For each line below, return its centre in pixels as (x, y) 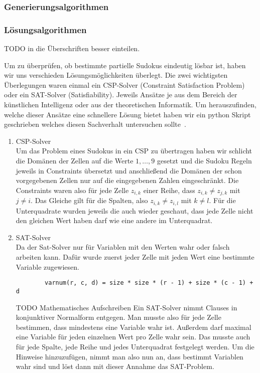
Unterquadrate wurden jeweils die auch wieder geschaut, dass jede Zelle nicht (135, 210)
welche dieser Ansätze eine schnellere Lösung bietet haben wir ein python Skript (127, 114)
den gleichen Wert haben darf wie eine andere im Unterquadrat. (114, 220)
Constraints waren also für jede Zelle (72, 190)
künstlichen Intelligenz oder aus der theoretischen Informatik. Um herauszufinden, (130, 105)
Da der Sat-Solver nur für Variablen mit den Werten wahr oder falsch (123, 247)
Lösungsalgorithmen (45, 29)
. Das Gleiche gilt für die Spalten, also (89, 200)
